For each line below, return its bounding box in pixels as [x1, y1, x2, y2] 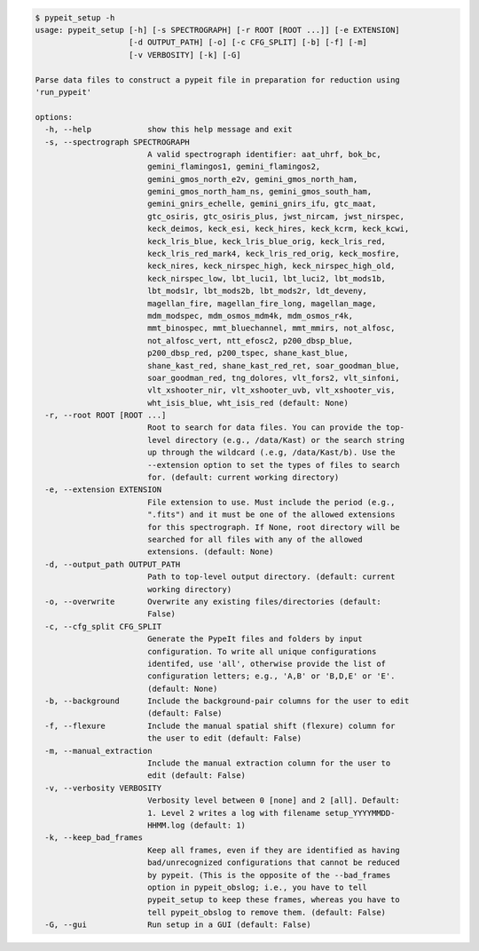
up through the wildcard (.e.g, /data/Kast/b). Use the [146, 448, 396, 457]
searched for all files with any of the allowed [146, 535, 363, 544]
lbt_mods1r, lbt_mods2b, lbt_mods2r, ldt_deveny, [146, 286, 368, 297]
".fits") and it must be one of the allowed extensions [146, 510, 396, 519]
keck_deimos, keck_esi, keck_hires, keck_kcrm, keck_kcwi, [146, 224, 410, 234]
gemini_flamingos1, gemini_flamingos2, [146, 162, 321, 172]
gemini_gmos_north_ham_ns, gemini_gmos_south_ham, [146, 186, 373, 197]
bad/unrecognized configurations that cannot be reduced [146, 858, 401, 868]
